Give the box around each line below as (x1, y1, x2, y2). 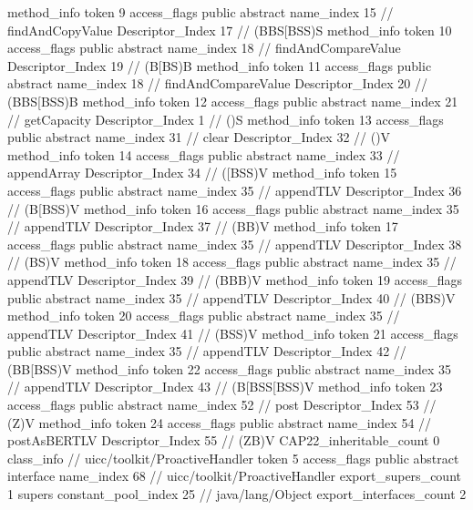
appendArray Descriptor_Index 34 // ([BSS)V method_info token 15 (7, 163, 397, 182)
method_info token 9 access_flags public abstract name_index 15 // (7, 3, 394, 21)
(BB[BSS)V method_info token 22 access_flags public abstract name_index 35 (7, 359, 452, 378)
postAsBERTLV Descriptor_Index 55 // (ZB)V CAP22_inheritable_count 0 (7, 431, 440, 450)
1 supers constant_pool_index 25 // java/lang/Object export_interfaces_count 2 (7, 484, 467, 504)
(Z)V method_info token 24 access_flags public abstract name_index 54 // (7, 413, 432, 432)
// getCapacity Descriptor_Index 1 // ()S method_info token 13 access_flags (7, 109, 444, 128)
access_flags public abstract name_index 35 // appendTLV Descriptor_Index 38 (7, 234, 462, 253)
